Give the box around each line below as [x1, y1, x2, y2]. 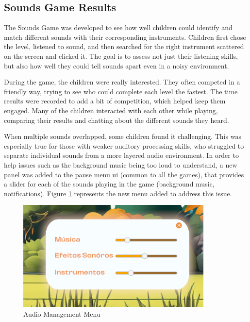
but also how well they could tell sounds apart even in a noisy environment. [4, 60, 229, 70]
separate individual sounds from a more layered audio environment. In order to [4, 150, 239, 160]
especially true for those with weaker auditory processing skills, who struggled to [4, 140, 244, 151]
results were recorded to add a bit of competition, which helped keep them [4, 96, 226, 106]
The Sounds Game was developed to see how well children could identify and [4, 22, 233, 33]
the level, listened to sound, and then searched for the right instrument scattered [4, 41, 244, 51]
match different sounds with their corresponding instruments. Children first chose [4, 32, 246, 42]
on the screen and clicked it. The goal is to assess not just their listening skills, [4, 51, 238, 61]
